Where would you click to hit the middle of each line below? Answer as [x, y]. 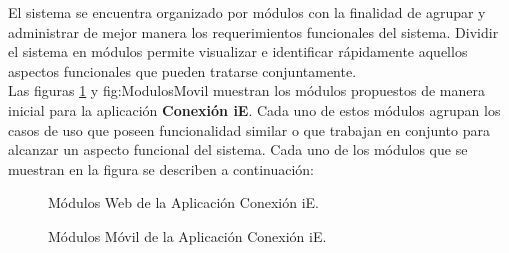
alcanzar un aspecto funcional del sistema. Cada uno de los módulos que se [238, 149]
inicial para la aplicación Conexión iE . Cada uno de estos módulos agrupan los [254, 109]
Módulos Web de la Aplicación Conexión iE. [183, 202]
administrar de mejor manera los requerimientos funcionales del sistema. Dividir [253, 31]
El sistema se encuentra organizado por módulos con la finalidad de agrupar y [247, 12]
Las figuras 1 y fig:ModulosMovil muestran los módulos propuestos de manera [247, 90]
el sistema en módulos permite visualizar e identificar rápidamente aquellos [238, 51]
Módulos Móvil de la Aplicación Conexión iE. [187, 235]
